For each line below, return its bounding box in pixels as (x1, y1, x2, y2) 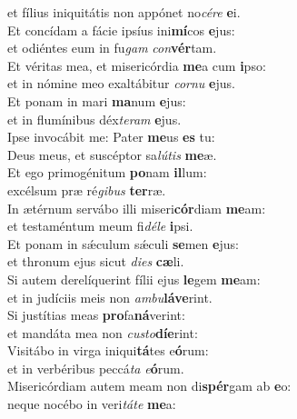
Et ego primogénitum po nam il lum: (7, 163, 207, 182)
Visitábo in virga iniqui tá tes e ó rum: (7, 341, 209, 360)
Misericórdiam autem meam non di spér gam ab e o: (7, 376, 292, 395)
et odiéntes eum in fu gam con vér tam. (7, 38, 217, 57)
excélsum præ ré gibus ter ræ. (7, 180, 166, 199)
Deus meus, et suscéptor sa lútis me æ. (7, 145, 217, 164)
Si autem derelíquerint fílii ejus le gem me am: (7, 269, 261, 288)
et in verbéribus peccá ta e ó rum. (7, 358, 184, 377)
